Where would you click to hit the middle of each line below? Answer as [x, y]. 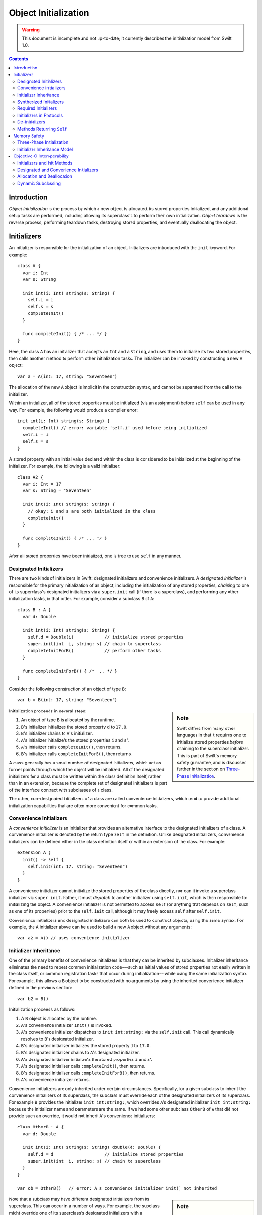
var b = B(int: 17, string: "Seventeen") [67, 700]
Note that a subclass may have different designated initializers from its [79, 1199]
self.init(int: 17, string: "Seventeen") [78, 866]
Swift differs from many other [206, 729]
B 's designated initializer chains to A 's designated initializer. [81, 1053]
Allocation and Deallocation [45, 176]
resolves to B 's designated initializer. [57, 1039]
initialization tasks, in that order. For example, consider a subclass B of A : [82, 599]
